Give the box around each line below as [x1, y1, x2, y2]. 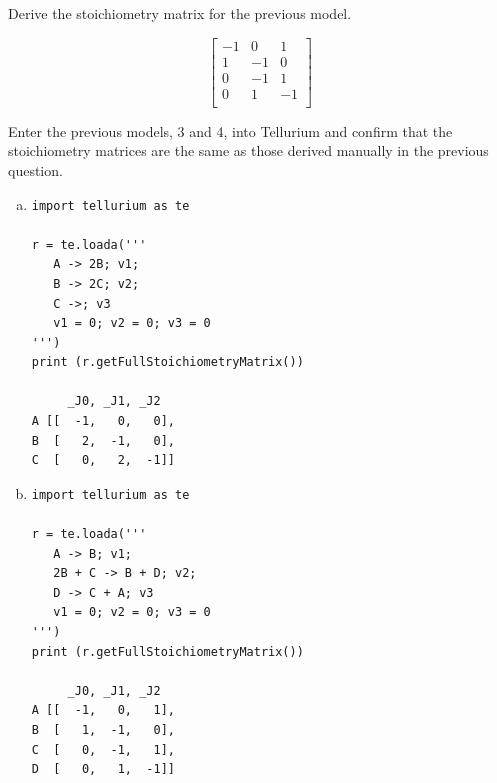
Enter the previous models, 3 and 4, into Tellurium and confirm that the [8, 120, 453, 141]
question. [8, 159, 63, 180]
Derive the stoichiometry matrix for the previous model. [8, 3, 352, 23]
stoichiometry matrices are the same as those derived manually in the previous [8, 140, 489, 161]
